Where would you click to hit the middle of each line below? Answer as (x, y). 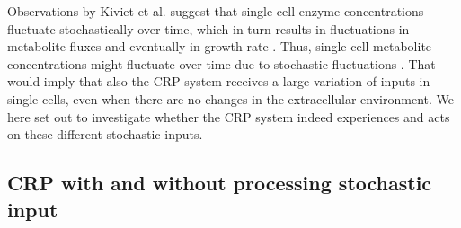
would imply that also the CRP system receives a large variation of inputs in (219, 81)
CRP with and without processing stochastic (220, 183)
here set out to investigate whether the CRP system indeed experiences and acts (229, 116)
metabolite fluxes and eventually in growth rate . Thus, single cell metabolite (220, 46)
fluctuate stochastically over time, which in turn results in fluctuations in (208, 28)
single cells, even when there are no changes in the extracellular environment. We (230, 98)
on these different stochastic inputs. (105, 134)
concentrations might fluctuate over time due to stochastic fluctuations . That (222, 63)
